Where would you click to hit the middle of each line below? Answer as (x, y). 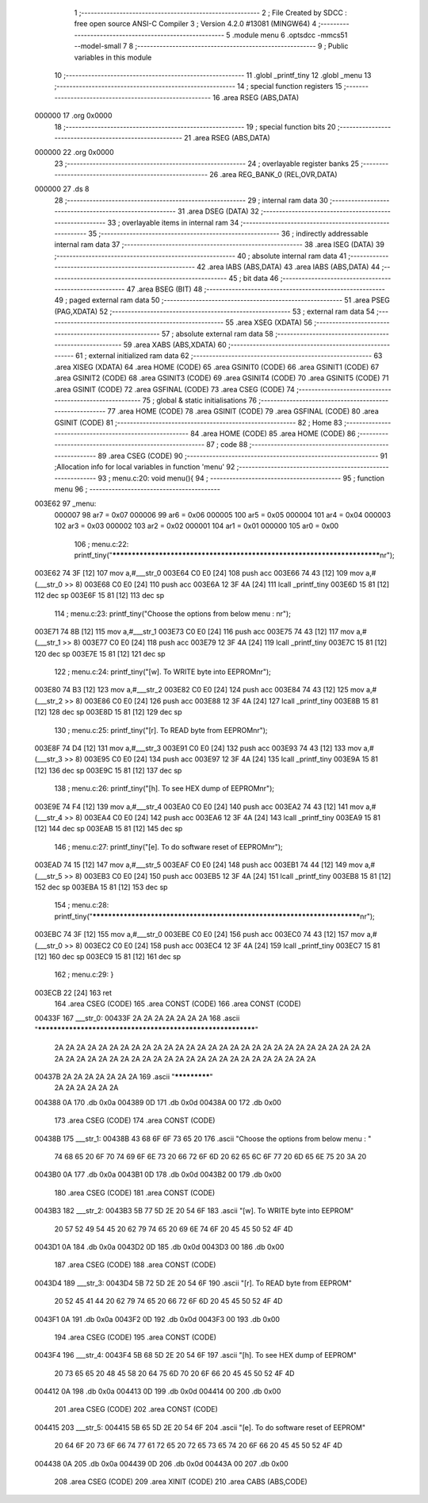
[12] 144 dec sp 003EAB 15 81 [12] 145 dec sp (109, 829)
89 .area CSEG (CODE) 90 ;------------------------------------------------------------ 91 (243, 456)
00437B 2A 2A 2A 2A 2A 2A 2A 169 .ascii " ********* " (124, 1077)
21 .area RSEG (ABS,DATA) (227, 137)
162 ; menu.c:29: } (84, 975)
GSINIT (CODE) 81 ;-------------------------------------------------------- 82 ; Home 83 (198, 422)
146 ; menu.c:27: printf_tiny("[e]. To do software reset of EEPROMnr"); (168, 846)
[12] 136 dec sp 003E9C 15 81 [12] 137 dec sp (108, 770)
